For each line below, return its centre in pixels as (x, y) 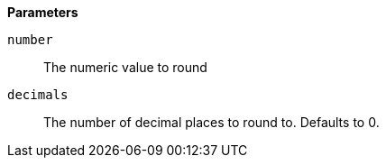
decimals (38, 95)
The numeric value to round (125, 67)
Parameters (43, 12)
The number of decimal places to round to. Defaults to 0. (211, 122)
